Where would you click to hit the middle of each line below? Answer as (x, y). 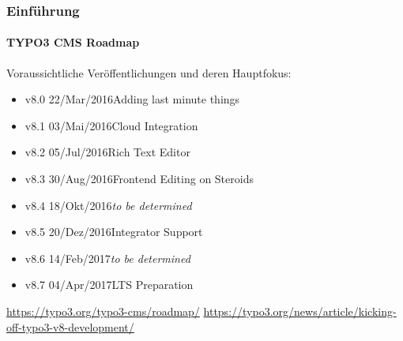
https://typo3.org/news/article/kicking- (300, 311)
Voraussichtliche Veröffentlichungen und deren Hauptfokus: (149, 72)
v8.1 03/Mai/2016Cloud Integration (111, 125)
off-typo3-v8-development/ (70, 326)
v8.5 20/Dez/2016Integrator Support (114, 232)
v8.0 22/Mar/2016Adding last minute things (132, 99)
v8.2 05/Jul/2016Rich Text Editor (107, 152)
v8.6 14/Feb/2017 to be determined (107, 258)
